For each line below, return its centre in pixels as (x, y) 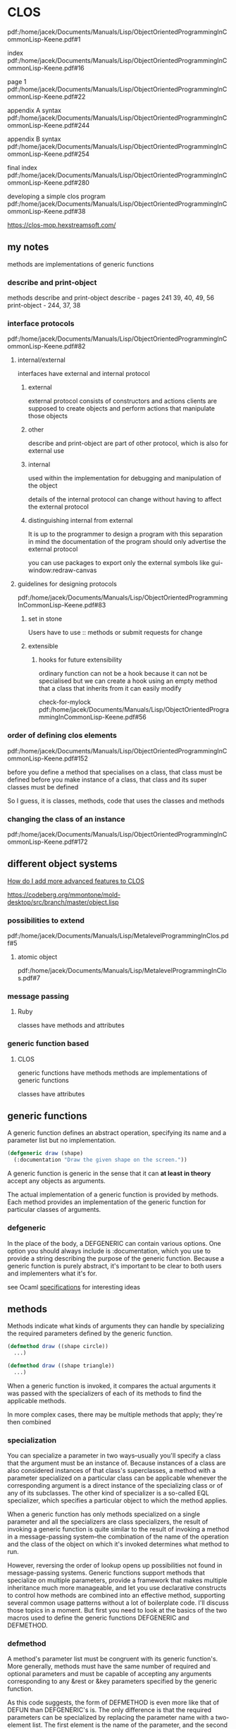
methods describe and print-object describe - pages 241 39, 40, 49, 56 (111, 298)
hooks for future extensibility (80, 660)
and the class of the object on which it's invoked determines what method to (118, 1544)
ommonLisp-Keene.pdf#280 (49, 182)
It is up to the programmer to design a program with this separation (125, 534)
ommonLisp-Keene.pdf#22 (46, 97)
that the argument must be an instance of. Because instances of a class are (117, 1463)
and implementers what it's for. (52, 1273)
